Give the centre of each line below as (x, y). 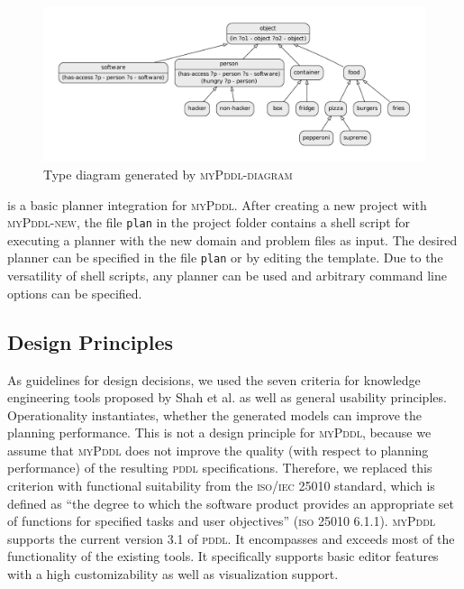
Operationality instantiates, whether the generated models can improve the (215, 414)
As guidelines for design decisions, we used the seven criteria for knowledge (214, 379)
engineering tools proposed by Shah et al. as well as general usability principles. (227, 397)
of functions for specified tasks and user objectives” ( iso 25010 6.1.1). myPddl (222, 521)
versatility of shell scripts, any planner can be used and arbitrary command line (227, 276)
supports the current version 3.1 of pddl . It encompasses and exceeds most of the (231, 538)
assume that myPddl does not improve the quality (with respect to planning (218, 450)
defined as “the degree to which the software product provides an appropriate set (231, 503)
